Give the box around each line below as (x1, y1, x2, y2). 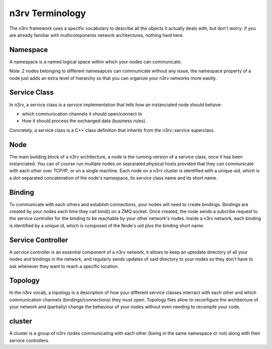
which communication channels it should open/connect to (22, 111, 143, 117)
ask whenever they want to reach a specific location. (9, 263, 119, 269)
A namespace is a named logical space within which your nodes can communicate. (9, 59, 182, 65)
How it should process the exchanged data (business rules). (22, 118, 147, 124)
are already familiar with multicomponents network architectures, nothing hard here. (9, 32, 184, 38)
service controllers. (9, 337, 50, 343)
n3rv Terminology (9, 8, 86, 19)
